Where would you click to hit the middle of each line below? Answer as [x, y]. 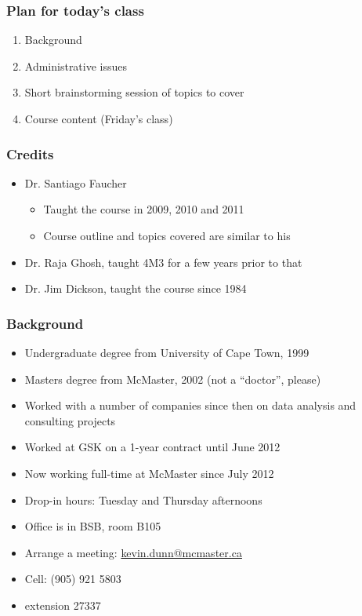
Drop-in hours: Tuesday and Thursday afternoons [143, 499]
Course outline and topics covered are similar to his [167, 235]
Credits [30, 153]
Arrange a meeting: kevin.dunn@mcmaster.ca [133, 552]
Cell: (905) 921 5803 [73, 579]
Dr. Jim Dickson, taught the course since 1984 [136, 288]
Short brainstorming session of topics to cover [134, 92]
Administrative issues [76, 66]
